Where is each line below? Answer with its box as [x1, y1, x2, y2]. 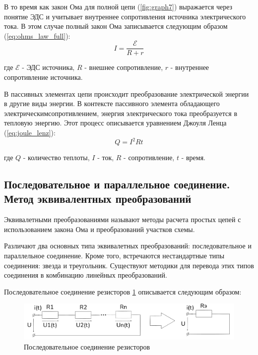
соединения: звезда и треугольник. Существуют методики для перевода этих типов [4, 260, 254, 270]
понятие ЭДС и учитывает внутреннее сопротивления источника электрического [4, 11, 246, 21]
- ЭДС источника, [22, 62, 75, 72]
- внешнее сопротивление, [84, 62, 163, 72]
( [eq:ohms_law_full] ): [4, 30, 70, 41]
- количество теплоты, [23, 152, 90, 163]
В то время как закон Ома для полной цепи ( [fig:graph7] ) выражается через [4, 1, 233, 11]
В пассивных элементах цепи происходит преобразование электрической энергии [4, 88, 249, 99]
